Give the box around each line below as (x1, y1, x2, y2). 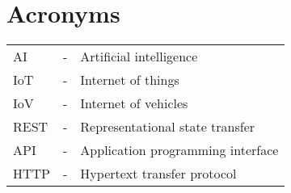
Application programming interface (80, 141, 279, 160)
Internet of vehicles (80, 94, 188, 113)
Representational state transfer (80, 117, 255, 136)
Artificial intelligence (80, 47, 198, 66)
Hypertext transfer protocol (80, 164, 237, 183)
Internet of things (80, 70, 179, 90)
